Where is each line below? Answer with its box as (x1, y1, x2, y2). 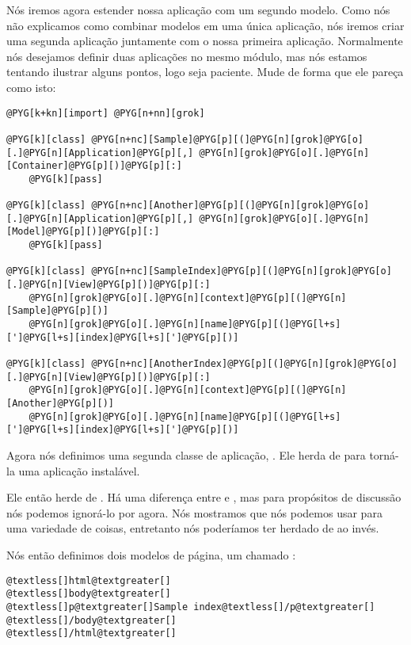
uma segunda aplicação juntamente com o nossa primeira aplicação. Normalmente (6, 32, 403, 49)
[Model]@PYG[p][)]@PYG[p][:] (6, 226, 160, 238)
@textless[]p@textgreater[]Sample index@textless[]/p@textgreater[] (6, 601, 375, 613)
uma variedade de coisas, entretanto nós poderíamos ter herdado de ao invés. (6, 520, 379, 536)
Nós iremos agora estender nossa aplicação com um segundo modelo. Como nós (6, 2, 390, 17)
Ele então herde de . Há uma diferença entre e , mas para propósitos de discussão (6, 489, 401, 506)
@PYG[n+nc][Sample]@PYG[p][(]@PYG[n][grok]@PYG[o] (91, 133, 364, 145)
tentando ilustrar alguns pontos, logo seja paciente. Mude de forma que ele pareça (6, 63, 404, 80)
